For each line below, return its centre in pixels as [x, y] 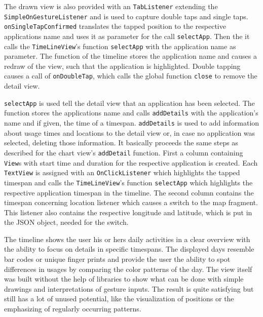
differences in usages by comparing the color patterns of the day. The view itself [128, 269]
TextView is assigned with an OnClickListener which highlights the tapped [122, 172]
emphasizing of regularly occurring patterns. [73, 309]
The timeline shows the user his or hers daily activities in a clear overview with [127, 239]
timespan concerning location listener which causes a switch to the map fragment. [131, 202]
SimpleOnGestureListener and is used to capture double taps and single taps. [126, 16]
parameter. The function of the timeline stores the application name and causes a [130, 56]
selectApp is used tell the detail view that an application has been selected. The [129, 103]
